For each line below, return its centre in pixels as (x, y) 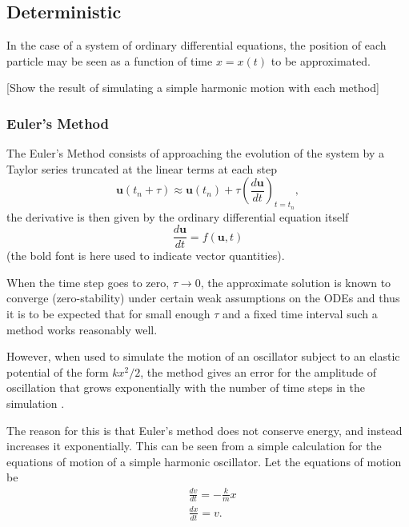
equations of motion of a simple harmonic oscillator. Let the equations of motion (204, 461)
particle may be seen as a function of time (110, 60)
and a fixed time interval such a (300, 314)
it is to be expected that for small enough (108, 314)
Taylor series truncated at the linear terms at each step (142, 168)
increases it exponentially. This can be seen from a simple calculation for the (194, 446)
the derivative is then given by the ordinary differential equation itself (178, 216)
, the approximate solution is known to (296, 282)
